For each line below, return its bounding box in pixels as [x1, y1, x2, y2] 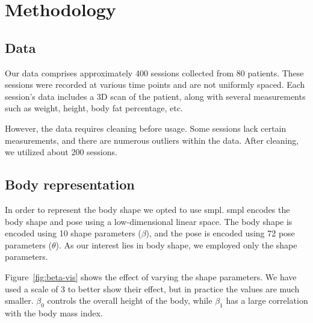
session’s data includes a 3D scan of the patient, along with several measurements [5, 90, 306, 102]
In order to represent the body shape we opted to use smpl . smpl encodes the [5, 203, 290, 215]
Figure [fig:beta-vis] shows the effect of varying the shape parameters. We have [5, 270, 297, 283]
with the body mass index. [5, 306, 103, 319]
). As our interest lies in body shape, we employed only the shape [55, 238, 297, 251]
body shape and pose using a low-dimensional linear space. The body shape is [5, 215, 293, 227]
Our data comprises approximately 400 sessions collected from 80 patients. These [5, 66, 304, 79]
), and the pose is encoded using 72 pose [146, 227, 295, 239]
